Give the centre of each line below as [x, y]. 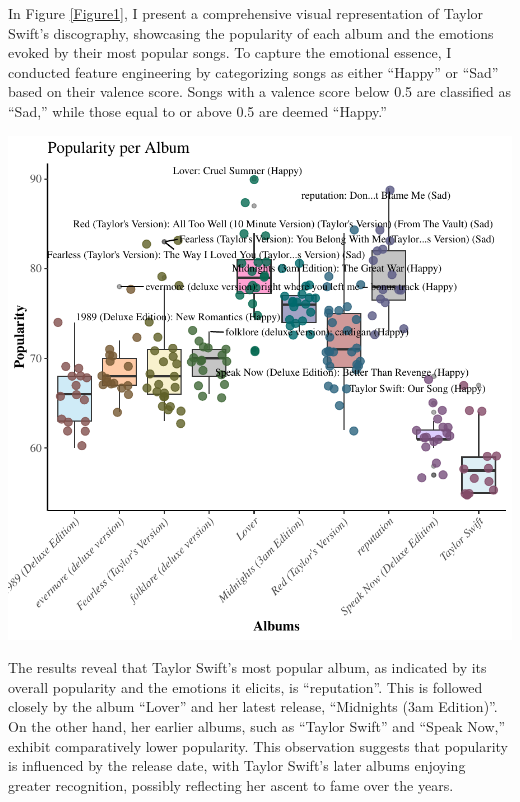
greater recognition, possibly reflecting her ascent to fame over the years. [231, 784]
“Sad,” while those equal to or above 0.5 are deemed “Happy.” [197, 110]
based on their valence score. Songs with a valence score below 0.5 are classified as [260, 91]
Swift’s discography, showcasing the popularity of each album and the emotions [251, 32]
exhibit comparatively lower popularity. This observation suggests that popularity [258, 745]
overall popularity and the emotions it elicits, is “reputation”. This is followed [245, 686]
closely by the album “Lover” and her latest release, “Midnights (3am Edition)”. [253, 706]
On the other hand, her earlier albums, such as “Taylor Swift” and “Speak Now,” [257, 725]
